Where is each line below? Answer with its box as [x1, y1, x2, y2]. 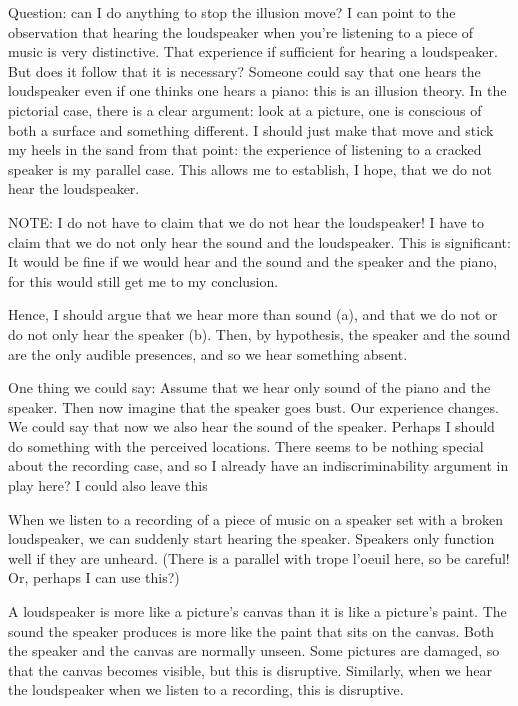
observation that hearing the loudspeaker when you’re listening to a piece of [8, 21, 474, 42]
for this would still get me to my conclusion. [8, 270, 279, 291]
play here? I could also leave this [8, 475, 208, 496]
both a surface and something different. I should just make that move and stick [8, 119, 494, 140]
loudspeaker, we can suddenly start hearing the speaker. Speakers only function [8, 528, 495, 549]
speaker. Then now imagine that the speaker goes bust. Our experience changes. [8, 396, 499, 417]
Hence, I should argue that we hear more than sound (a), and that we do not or [8, 304, 498, 325]
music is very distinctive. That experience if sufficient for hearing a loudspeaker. [8, 41, 498, 62]
